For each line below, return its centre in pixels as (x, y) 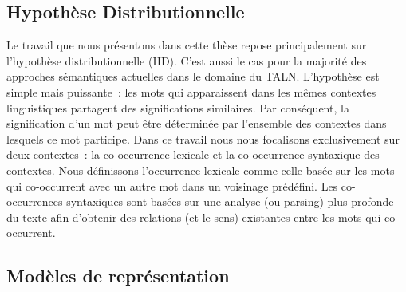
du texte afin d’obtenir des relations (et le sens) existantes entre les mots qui (194, 217)
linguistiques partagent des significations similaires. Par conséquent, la (178, 107)
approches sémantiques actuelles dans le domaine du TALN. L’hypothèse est (193, 76)
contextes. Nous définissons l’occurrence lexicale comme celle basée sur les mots (201, 170)
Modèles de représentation (118, 276)
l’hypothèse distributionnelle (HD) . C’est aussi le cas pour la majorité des (187, 60)
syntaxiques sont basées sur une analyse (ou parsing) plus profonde (230, 201)
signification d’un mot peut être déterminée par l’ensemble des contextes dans (197, 123)
